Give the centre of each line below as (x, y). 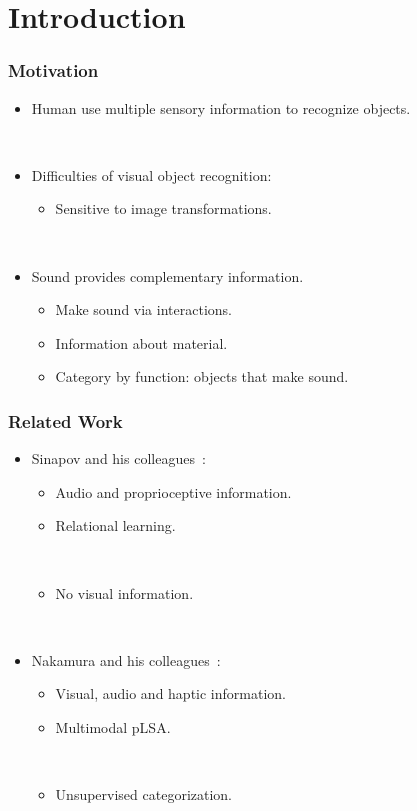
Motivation (53, 70)
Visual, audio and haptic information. (170, 693)
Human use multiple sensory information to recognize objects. (221, 107)
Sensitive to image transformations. (163, 208)
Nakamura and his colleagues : (126, 659)
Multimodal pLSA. (113, 726)
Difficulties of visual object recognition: (151, 174)
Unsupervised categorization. (144, 794)
